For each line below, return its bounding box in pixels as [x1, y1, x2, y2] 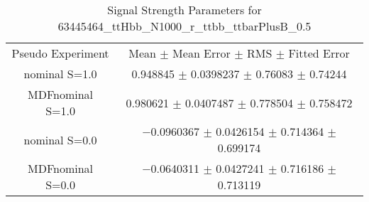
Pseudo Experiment [11, 45, 109, 61]
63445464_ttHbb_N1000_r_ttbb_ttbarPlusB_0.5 [57, 18, 312, 34]
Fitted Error [288, 45, 350, 61]
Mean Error [172, 45, 231, 61]
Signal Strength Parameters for [107, 1, 262, 18]
